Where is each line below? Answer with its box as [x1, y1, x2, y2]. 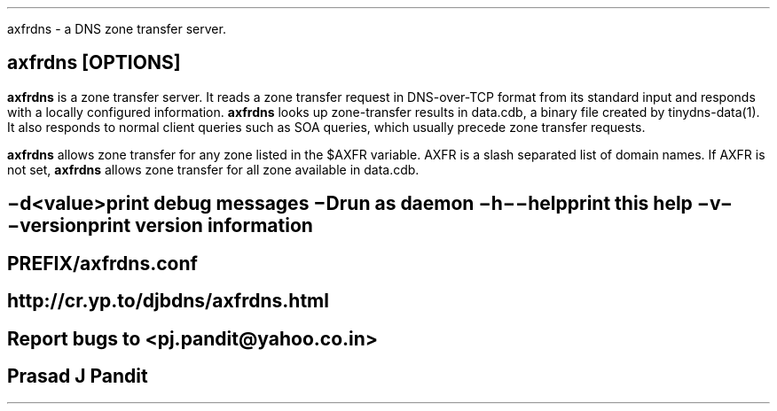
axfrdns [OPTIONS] [7, 51, 181, 74]
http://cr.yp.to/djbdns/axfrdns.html [7, 290, 329, 313]
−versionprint [7, 214, 131, 237]
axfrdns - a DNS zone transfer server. [7, 21, 226, 36]
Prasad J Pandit [7, 364, 148, 387]
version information [135, 214, 313, 237]
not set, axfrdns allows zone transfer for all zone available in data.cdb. [7, 161, 420, 177]
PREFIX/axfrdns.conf [7, 252, 198, 275]
